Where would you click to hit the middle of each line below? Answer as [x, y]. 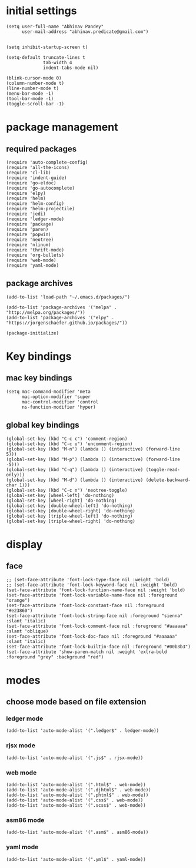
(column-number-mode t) [35, 83]
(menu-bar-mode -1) [30, 93]
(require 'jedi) [26, 214]
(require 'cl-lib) [29, 173]
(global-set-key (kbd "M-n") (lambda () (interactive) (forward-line [93, 449]
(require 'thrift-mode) [35, 250]
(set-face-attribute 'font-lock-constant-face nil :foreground [85, 605]
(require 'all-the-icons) [38, 167]
